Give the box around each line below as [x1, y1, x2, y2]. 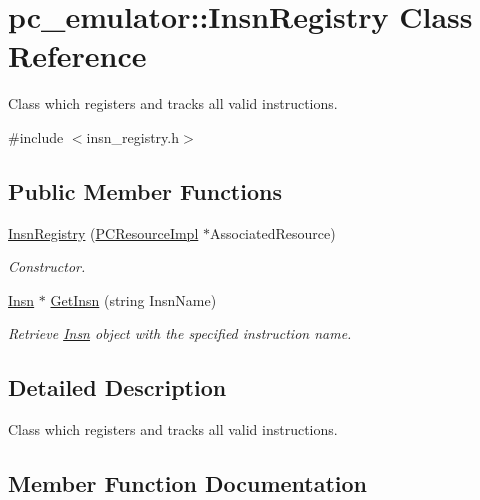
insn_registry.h [86, 126, 179, 147]
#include [8, 126, 64, 147]
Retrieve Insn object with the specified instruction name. [8, 323, 352, 344]
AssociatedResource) [209, 222, 336, 243]
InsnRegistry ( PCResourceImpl [8, 222, 199, 243]
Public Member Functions [8, 175, 282, 206]
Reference [8, 35, 147, 76]
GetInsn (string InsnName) [50, 289, 217, 310]
